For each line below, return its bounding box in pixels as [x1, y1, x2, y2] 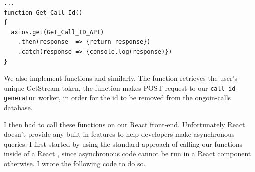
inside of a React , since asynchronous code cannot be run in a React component [4, 148, 251, 159]
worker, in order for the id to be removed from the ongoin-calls [38, 92, 231, 103]
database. [4, 102, 33, 113]
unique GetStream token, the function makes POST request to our [4, 82, 208, 93]
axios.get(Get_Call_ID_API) [11, 28, 104, 36]
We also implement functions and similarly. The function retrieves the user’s [4, 73, 237, 83]
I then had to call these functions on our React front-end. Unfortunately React [4, 119, 245, 129]
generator [4, 95, 36, 102]
